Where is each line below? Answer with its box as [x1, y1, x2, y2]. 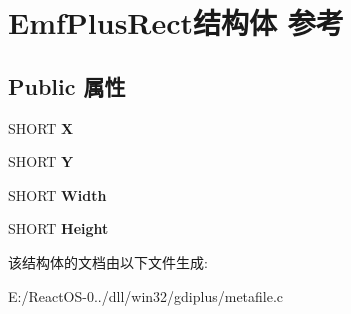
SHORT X [8, 117, 74, 138]
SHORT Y [8, 151, 74, 172]
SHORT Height [8, 218, 109, 239]
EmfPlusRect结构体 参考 [8, 2, 344, 43]
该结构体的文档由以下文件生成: [8, 251, 208, 272]
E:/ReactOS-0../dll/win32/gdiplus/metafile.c [8, 285, 284, 306]
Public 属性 [8, 70, 126, 101]
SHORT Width [8, 184, 107, 205]
